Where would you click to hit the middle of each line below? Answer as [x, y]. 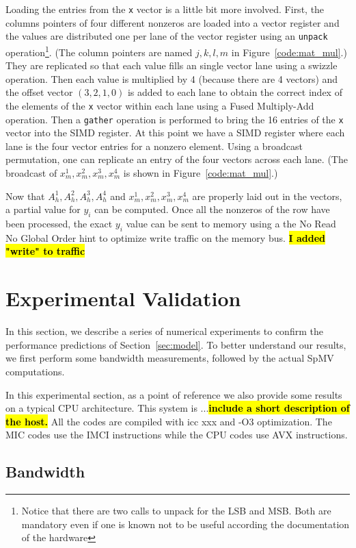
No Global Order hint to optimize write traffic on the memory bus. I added [166, 237]
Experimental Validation [123, 298]
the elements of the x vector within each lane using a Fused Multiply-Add [160, 105]
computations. [35, 371]
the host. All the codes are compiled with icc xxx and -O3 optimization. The [169, 421]
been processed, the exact [59, 224]
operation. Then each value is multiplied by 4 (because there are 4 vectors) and [172, 78]
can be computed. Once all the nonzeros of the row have [212, 209]
